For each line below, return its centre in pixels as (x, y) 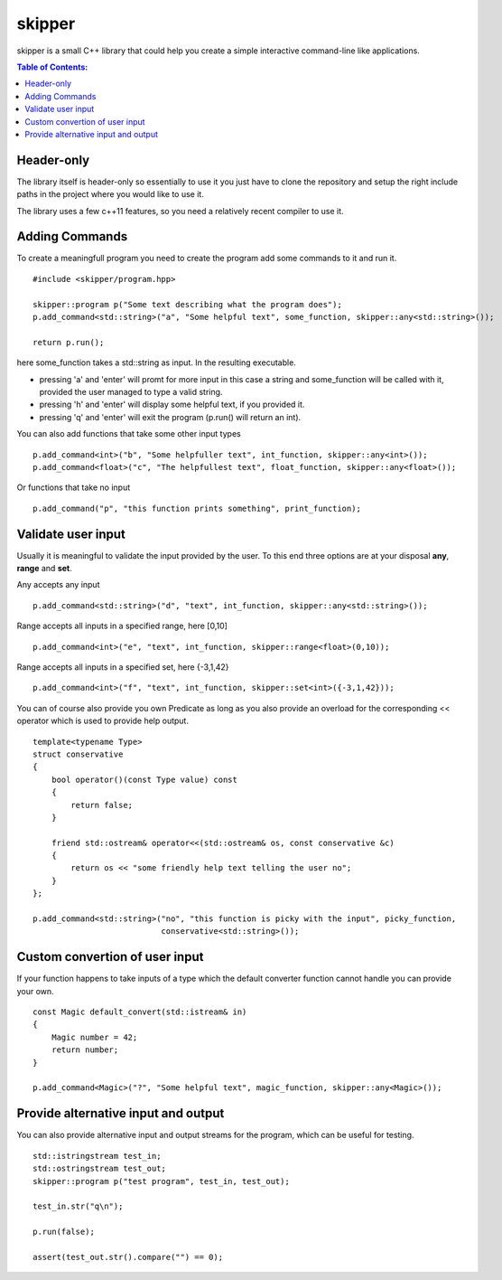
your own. (35, 991)
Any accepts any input (58, 585)
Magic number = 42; (94, 1037)
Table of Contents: (52, 67)
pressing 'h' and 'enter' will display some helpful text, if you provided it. (172, 405)
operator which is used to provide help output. (103, 721)
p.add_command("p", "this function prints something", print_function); (197, 508)
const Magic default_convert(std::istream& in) (140, 1012)
